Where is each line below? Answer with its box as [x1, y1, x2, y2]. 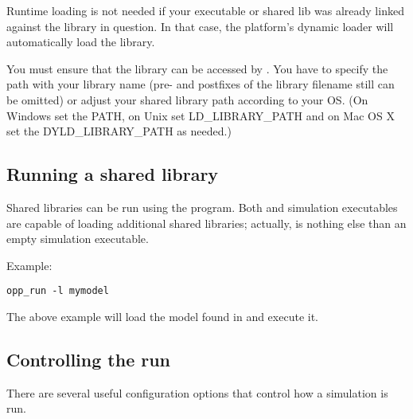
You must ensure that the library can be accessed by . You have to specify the [6, 60, 388, 76]
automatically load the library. [6, 33, 155, 50]
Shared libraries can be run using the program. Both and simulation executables [6, 198, 398, 215]
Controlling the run [6, 347, 171, 371]
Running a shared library [6, 162, 219, 186]
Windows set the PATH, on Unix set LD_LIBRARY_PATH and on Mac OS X [6, 107, 395, 123]
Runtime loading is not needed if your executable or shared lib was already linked [6, 2, 404, 18]
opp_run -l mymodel [6, 285, 109, 297]
